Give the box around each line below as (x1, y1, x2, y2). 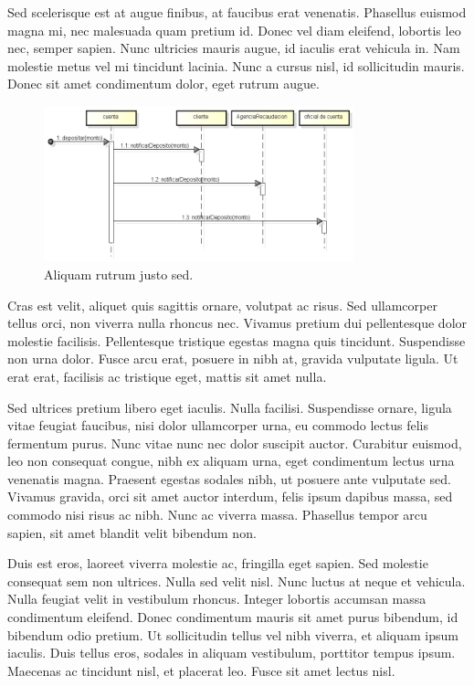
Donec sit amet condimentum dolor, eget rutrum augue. (7, 74, 320, 93)
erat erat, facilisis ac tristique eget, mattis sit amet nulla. (7, 366, 327, 385)
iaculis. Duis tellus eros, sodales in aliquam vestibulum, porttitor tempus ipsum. (7, 643, 456, 662)
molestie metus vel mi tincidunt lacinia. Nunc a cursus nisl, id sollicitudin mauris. (7, 56, 465, 75)
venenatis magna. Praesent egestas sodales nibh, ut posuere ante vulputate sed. (7, 469, 451, 488)
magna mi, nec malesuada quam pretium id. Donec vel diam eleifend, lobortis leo (7, 20, 461, 39)
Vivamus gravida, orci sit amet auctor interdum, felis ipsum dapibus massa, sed (7, 487, 453, 506)
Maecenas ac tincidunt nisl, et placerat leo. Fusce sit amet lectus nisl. (7, 660, 395, 680)
